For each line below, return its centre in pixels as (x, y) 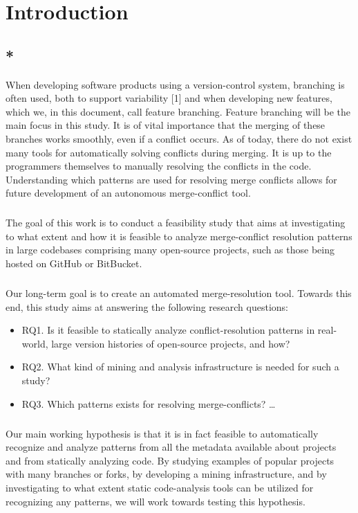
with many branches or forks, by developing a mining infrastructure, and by (166, 474)
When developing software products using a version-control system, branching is (175, 84)
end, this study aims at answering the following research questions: (147, 306)
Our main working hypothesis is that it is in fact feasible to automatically (162, 433)
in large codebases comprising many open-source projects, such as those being (170, 250)
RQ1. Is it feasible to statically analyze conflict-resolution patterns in (168, 330)
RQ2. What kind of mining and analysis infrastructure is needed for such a (180, 367)
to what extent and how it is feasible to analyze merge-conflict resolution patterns (179, 236)
